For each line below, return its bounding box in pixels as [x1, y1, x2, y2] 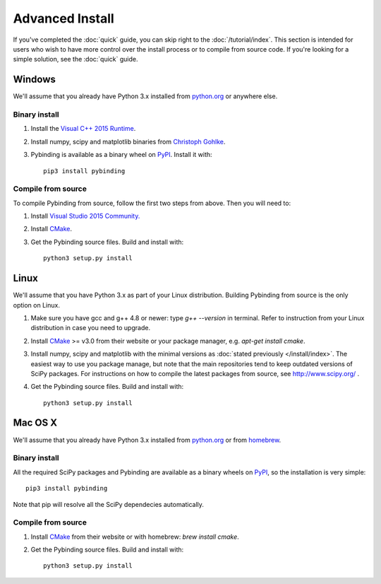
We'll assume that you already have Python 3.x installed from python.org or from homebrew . [13, 436, 282, 444]
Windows [13, 74, 56, 86]
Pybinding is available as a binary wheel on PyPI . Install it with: [30, 151, 212, 159]
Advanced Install [13, 11, 114, 26]
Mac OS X [13, 417, 58, 429]
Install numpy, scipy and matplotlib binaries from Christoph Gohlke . [30, 137, 226, 146]
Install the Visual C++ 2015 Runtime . [30, 124, 136, 133]
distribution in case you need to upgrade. [30, 324, 151, 332]
